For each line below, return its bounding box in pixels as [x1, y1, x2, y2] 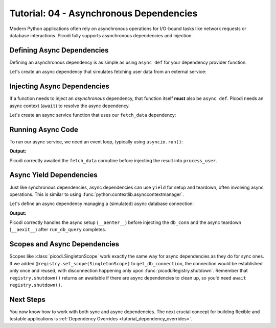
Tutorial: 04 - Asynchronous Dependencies [9, 8, 198, 19]
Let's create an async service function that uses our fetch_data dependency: [9, 112, 176, 118]
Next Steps [9, 295, 45, 304]
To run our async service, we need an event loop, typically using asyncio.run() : [9, 138, 183, 145]
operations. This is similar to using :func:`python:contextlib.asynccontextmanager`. [9, 191, 184, 197]
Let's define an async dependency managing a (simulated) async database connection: [9, 200, 194, 207]
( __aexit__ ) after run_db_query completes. [9, 226, 107, 233]
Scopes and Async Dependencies [9, 240, 120, 248]
